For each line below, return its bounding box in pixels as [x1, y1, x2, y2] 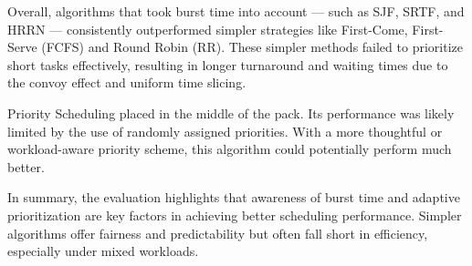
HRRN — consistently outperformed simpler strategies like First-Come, [7, 19, 408, 38]
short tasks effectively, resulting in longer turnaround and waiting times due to [7, 55, 448, 74]
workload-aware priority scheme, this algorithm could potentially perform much [7, 139, 452, 159]
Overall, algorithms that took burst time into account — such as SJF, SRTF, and [7, 2, 465, 20]
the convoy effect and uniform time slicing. [7, 73, 246, 92]
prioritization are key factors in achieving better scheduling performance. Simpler [7, 205, 462, 224]
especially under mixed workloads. [7, 241, 199, 261]
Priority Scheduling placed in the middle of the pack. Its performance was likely [7, 103, 455, 122]
